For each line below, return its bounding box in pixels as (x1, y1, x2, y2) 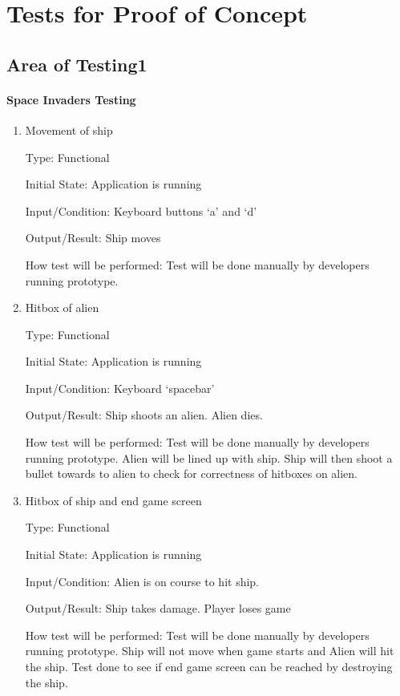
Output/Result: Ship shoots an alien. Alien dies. (25, 407, 263, 423)
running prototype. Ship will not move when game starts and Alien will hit (25, 642, 394, 659)
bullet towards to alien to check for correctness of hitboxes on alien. (25, 465, 358, 482)
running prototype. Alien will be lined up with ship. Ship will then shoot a (25, 449, 393, 466)
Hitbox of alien (25, 299, 99, 316)
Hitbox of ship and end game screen (25, 492, 202, 508)
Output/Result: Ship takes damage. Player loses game (25, 600, 291, 617)
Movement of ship (25, 121, 113, 138)
